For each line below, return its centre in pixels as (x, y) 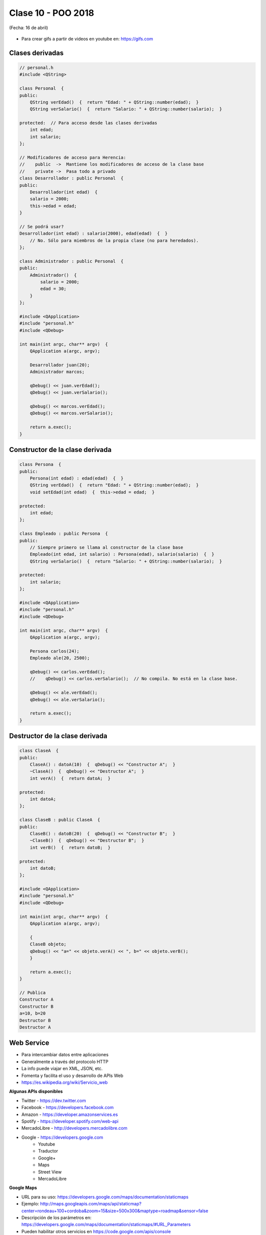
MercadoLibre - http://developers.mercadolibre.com (74, 1128)
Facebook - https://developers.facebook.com (67, 1108)
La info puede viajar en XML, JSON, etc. (62, 1069)
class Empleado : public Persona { (64, 534)
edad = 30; (53, 289)
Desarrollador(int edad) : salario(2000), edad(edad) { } (94, 234)
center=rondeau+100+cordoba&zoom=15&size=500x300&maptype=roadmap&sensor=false (115, 1211)
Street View (50, 1172)
